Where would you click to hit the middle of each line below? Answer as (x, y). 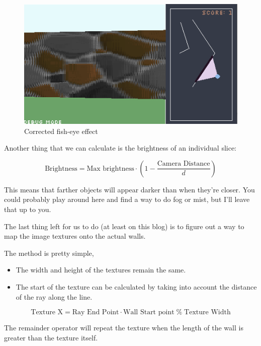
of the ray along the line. (54, 296)
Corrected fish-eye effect (61, 131)
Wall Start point (149, 313)
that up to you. (28, 209)
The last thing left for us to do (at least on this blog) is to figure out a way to (124, 226)
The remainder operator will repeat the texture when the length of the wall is (124, 328)
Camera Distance (184, 164)
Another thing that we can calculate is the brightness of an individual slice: (120, 148)
